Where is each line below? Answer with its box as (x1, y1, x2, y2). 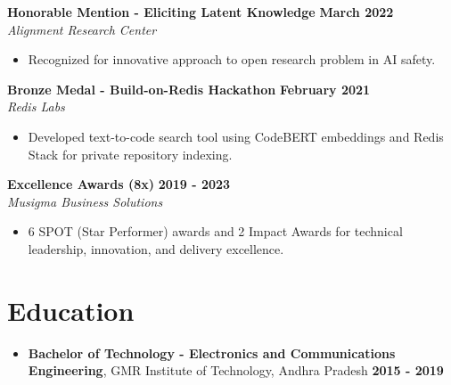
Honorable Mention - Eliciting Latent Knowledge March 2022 (7, 3, 394, 20)
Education (7, 291, 135, 328)
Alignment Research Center (7, 20, 157, 38)
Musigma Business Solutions (7, 192, 163, 210)
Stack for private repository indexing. (28, 144, 233, 163)
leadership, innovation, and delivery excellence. (28, 239, 284, 258)
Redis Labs (7, 97, 65, 116)
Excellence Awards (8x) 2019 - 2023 (7, 175, 231, 193)
